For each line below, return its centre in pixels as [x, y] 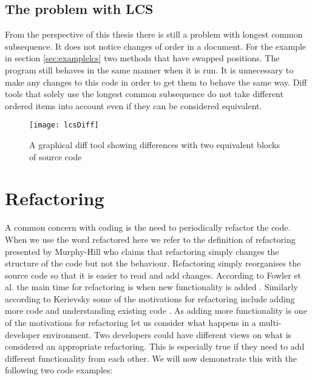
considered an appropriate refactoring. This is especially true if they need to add [155, 346]
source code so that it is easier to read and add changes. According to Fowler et [153, 275]
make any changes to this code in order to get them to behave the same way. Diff [156, 82]
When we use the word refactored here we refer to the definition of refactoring [150, 239]
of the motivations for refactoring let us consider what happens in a [131, 323]
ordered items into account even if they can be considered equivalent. [134, 105]
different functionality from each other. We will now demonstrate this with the [151, 358]
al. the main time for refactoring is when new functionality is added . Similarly [151, 287]
